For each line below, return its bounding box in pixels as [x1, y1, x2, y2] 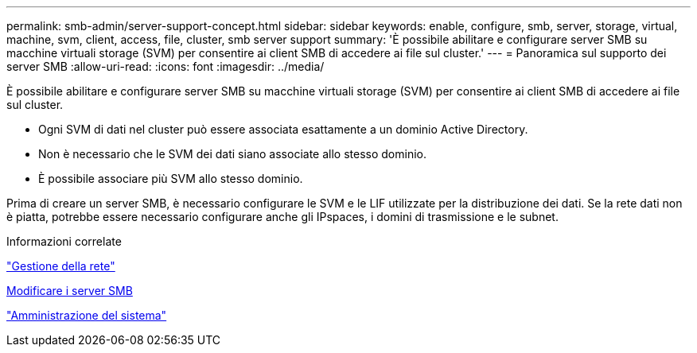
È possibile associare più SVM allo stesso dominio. [38, 172, 303, 185]
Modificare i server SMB [6, 284, 133, 297]
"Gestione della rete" [6, 259, 115, 273]
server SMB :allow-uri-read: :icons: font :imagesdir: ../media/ [6, 60, 325, 73]
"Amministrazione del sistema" [6, 308, 167, 322]
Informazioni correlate [6, 235, 122, 248]
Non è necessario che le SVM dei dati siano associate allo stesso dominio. [38, 147, 426, 161]
